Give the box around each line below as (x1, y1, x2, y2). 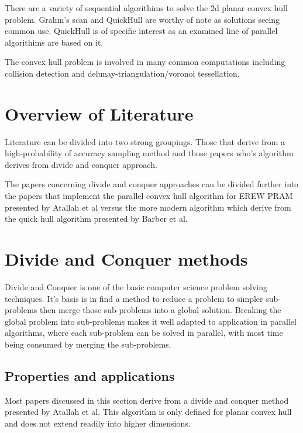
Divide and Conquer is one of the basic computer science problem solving (5, 280, 267, 293)
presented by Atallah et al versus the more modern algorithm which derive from (5, 201, 291, 213)
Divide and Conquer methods (5, 247, 248, 271)
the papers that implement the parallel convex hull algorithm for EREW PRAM (5, 190, 293, 202)
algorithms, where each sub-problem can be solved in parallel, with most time (5, 327, 283, 339)
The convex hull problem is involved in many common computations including (5, 56, 285, 68)
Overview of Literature (5, 101, 194, 125)
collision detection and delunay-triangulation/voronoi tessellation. (5, 67, 240, 79)
